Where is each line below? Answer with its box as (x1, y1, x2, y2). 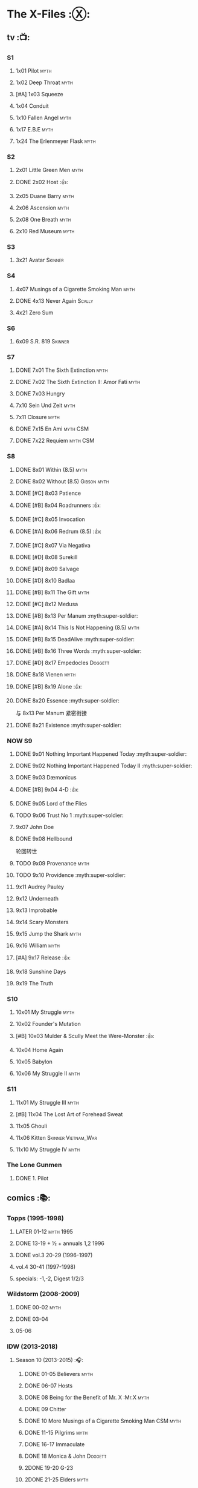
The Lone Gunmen (7, 1161, 62, 1169)
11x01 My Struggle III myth (15, 1099, 79, 1106)
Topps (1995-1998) (7, 1214, 64, 1223)
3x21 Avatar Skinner (15, 256, 64, 264)
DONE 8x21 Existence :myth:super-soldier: (15, 721, 122, 729)
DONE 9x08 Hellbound (15, 835, 72, 842)
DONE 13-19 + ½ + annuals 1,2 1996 (15, 1240, 105, 1247)
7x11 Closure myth (15, 414, 60, 421)
